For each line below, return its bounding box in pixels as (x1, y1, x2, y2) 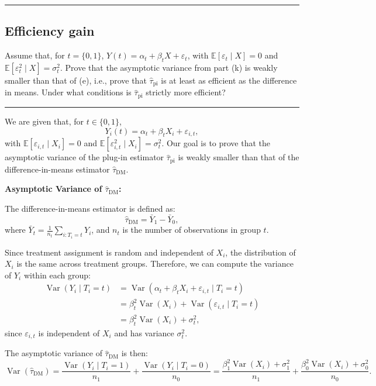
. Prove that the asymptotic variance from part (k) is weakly (60, 61, 278, 73)
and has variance (114, 326, 174, 339)
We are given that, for (5, 115, 84, 127)
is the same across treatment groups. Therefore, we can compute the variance (16, 257, 294, 270)
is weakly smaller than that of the (178, 151, 299, 163)
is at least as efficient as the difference (161, 74, 297, 86)
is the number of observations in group (122, 223, 261, 236)
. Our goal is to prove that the (161, 137, 271, 149)
